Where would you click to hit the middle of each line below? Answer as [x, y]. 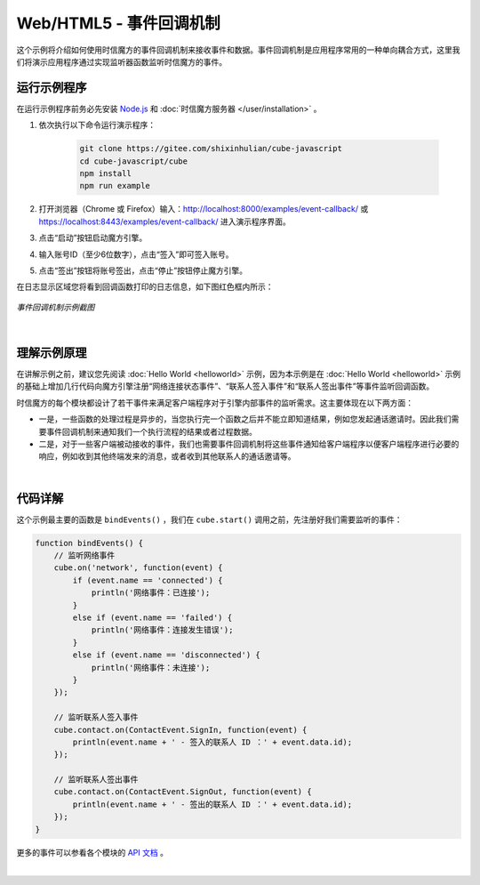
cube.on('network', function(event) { [138, 568]
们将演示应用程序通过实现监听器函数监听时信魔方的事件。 [121, 61]
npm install [106, 173]
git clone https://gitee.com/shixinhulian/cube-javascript [211, 149]
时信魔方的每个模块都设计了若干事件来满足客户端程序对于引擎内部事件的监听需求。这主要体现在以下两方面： [215, 402]
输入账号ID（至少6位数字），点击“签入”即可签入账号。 [136, 254]
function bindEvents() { [89, 543]
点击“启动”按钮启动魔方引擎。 [93, 238]
